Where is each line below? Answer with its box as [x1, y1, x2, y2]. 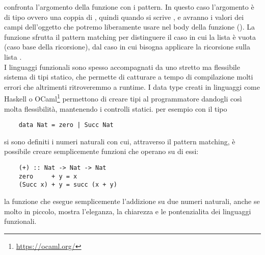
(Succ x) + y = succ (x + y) [18, 181, 117, 189]
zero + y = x [18, 172, 77, 180]
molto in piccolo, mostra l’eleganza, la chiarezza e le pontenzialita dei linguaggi [4, 206, 251, 216]
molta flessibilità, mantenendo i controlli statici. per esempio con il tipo [4, 103, 227, 114]
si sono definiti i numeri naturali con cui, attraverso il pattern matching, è [4, 136, 235, 146]
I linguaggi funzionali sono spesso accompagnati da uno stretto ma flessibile [4, 61, 240, 72]
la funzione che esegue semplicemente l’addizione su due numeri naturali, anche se [4, 196, 260, 206]
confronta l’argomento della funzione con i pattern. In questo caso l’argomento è [4, 2, 254, 12]
